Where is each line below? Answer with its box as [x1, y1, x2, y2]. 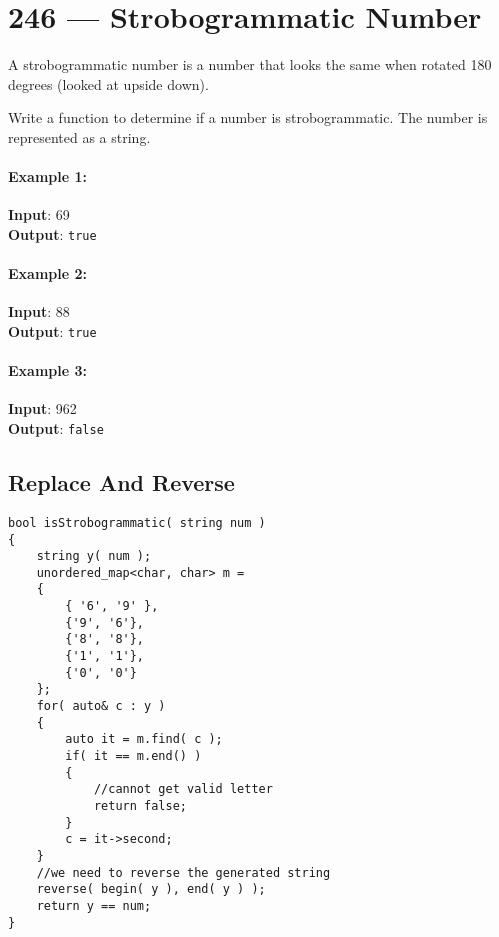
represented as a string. [8, 126, 151, 147]
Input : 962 [8, 398, 77, 419]
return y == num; [36, 898, 152, 913]
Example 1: [8, 166, 87, 187]
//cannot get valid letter [93, 782, 273, 797]
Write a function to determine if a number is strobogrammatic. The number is [8, 107, 488, 128]
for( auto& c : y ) [36, 699, 166, 714]
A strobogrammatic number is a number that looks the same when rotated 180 [8, 54, 492, 75]
